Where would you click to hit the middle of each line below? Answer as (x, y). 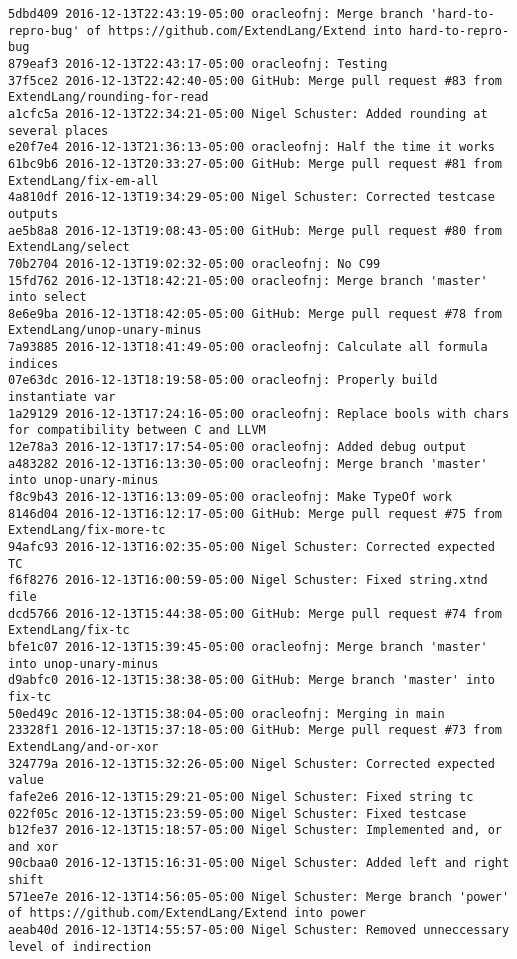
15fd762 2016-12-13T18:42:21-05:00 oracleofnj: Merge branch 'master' (248, 280)
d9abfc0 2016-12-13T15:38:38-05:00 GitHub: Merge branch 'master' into (251, 680)
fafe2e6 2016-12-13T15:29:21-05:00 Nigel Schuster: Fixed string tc (241, 796)
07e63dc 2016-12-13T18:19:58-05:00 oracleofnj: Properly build (223, 380)
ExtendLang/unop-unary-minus (105, 330)
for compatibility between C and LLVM (137, 430)
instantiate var (62, 397)
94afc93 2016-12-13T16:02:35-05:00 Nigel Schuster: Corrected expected (251, 547)
